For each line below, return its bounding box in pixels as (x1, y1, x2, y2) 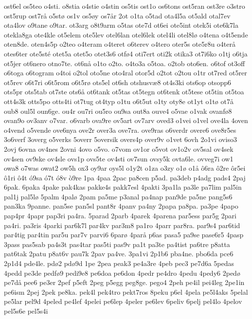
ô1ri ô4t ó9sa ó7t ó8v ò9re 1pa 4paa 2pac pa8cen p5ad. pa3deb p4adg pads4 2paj (4, 172, 246, 182)
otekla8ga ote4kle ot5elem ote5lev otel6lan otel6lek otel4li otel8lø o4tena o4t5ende (4, 29, 248, 39)
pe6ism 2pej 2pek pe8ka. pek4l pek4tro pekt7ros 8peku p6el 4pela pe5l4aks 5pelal (4, 286, 248, 297)
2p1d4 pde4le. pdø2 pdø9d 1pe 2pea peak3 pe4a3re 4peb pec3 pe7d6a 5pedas (4, 258, 234, 268)
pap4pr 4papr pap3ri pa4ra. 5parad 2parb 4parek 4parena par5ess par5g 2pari (4, 211, 236, 221)
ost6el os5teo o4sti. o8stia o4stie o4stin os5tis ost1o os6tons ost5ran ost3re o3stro (4, 1, 245, 11)
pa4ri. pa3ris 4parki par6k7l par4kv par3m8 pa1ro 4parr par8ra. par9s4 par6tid (4, 220, 240, 230)
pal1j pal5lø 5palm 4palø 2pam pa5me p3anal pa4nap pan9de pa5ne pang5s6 (4, 191, 233, 201)
